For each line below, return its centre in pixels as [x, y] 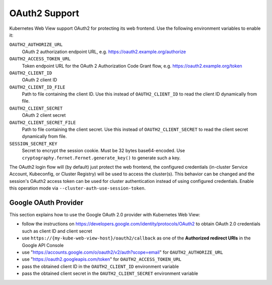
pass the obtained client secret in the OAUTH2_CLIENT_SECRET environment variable [110, 273]
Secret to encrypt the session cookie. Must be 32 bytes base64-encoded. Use [104, 151]
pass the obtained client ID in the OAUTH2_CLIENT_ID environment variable [100, 266]
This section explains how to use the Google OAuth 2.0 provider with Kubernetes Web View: [105, 215]
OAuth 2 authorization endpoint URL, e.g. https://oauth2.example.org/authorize [104, 52]
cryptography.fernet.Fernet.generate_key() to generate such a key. [101, 158]
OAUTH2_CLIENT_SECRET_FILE [43, 122]
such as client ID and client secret [57, 231]
